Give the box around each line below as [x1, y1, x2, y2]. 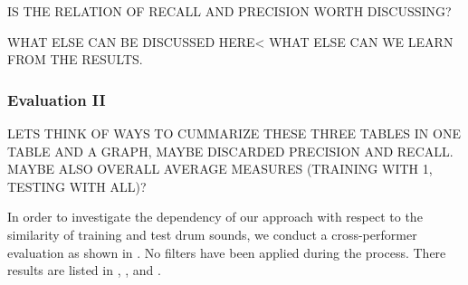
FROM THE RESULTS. [7, 50, 143, 69]
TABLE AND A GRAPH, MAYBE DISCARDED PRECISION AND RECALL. [7, 141, 454, 160]
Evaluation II [7, 88, 106, 110]
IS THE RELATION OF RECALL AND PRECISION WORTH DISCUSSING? [7, 2, 452, 20]
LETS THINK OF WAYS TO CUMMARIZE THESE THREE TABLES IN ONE [7, 124, 461, 142]
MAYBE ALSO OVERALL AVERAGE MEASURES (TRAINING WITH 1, [7, 159, 433, 178]
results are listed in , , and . [7, 261, 161, 280]
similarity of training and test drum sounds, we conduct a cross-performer [7, 224, 417, 243]
